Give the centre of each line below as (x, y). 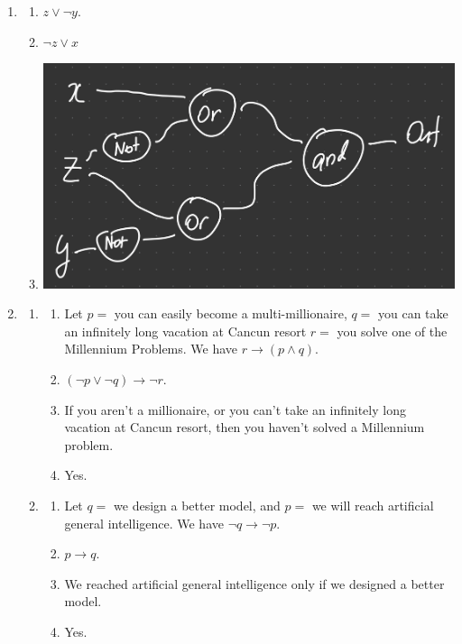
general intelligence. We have (144, 523)
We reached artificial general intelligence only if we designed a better (254, 583)
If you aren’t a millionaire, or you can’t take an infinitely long (235, 409)
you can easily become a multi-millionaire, (231, 313)
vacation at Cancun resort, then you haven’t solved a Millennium (245, 427)
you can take (413, 313)
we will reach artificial (373, 505)
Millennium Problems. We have (151, 349)
